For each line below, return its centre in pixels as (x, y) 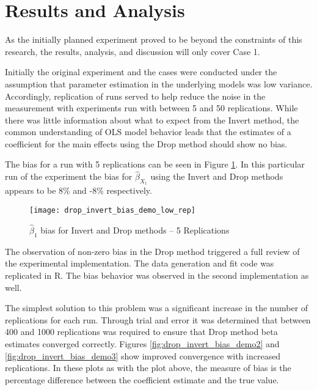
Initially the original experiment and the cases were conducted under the (141, 72)
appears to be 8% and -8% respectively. (78, 190)
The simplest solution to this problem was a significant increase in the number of (157, 308)
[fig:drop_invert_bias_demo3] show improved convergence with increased (143, 355)
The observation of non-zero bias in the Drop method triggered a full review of (152, 251)
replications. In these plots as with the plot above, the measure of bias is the (148, 368)
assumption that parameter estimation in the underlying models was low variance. (159, 83)
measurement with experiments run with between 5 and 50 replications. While (151, 108)
